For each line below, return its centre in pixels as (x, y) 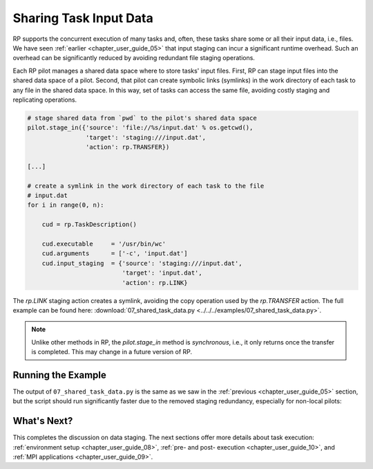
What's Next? (43, 421)
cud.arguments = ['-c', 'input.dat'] (115, 254)
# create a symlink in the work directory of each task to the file (146, 186)
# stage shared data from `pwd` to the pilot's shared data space (142, 118)
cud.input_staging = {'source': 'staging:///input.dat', (142, 263)
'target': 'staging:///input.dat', (146, 137)
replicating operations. (45, 100)
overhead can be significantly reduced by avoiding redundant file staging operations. (134, 58)
